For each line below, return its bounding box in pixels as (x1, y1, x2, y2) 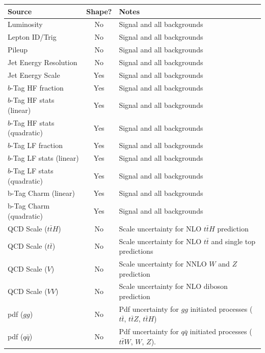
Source (8, 6, 32, 16)
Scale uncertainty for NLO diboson (119, 281, 228, 291)
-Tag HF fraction (11, 82, 64, 93)
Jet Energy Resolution (8, 56, 77, 67)
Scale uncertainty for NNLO (119, 258, 207, 269)
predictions (119, 246, 153, 256)
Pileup (8, 44, 28, 55)
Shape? (86, 6, 112, 16)
